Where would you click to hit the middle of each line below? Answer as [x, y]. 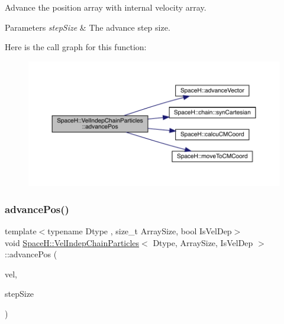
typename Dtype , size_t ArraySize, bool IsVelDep [140, 231]
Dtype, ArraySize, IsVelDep [203, 242]
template [21, 231]
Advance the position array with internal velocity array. [106, 7]
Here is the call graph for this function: [76, 47]
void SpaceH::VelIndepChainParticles [72, 242]
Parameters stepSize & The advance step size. [88, 27]
